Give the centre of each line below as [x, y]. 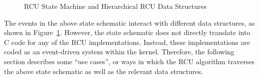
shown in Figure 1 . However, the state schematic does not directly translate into [127, 32]
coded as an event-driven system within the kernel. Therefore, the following [119, 52]
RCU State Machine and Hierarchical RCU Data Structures [115, 6]
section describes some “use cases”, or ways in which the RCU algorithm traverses [129, 61]
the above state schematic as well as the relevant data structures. [104, 71]
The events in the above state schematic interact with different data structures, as [129, 22]
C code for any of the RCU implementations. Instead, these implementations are [127, 42]
